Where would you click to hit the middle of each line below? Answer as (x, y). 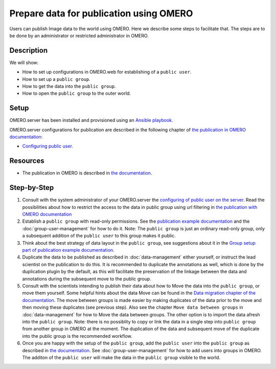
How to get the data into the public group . (69, 86)
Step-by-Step (32, 188)
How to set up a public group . (56, 79)
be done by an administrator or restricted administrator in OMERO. (79, 35)
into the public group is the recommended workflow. (77, 336)
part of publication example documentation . (68, 250)
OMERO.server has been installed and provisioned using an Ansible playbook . (91, 120)
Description (29, 50)
